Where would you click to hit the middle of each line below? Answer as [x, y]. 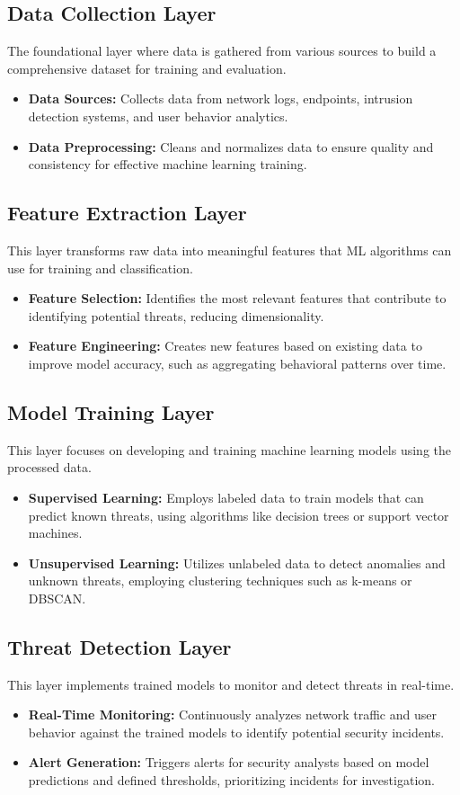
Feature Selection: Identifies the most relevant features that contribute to [237, 298]
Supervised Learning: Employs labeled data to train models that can [226, 497]
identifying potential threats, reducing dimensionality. [176, 315]
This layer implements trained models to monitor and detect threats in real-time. [231, 684]
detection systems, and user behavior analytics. [158, 116]
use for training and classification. [100, 268]
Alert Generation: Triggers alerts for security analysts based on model [229, 762]
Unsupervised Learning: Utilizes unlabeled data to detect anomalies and [237, 563]
